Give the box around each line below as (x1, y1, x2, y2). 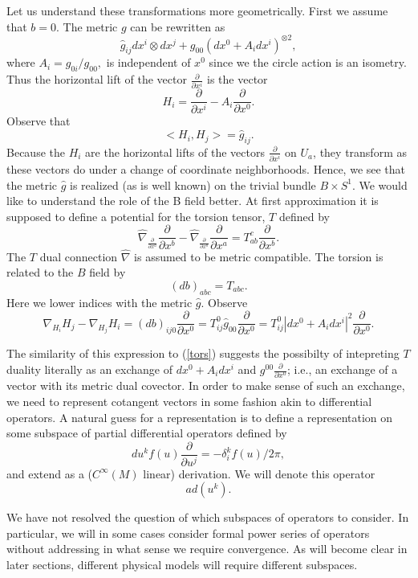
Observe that (6, 113, 71, 129)
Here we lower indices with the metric (6, 293, 193, 310)
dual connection (39, 248, 118, 264)
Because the (6, 143, 65, 160)
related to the (6, 264, 74, 281)
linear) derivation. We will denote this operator (143, 465, 375, 482)
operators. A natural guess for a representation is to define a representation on (6, 408, 393, 425)
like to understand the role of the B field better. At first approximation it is (6, 192, 379, 209)
